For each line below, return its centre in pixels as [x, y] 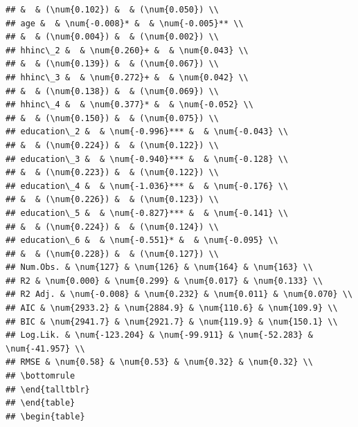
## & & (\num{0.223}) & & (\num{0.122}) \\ [112, 173]
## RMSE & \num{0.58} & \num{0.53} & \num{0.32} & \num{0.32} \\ [159, 362]
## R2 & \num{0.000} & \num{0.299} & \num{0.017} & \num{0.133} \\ [164, 281]
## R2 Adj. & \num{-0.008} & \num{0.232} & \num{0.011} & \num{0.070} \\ [179, 294]
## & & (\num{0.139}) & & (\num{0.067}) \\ [112, 64]
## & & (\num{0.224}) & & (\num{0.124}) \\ [112, 227]
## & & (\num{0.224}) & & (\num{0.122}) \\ [112, 145]
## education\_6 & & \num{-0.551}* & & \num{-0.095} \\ [142, 240]
